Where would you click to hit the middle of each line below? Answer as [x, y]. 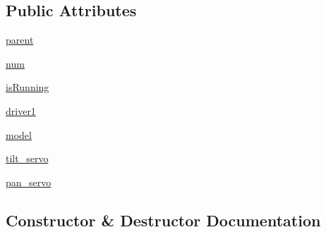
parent [20, 40]
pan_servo [29, 182]
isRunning [28, 87]
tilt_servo [27, 158]
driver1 [21, 110]
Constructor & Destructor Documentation [163, 220]
